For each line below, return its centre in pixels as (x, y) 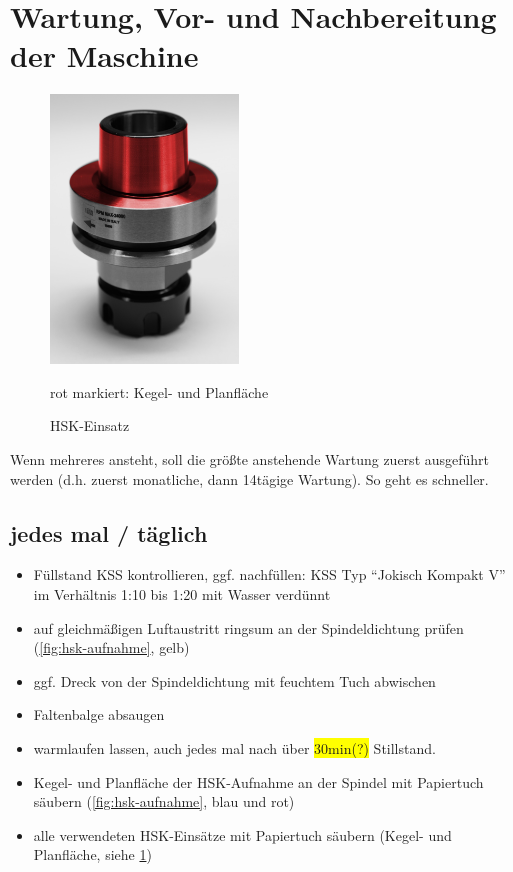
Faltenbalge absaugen (99, 714)
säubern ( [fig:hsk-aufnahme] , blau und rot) (164, 801)
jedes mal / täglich (109, 532)
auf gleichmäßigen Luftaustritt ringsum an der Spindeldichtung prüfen (248, 627)
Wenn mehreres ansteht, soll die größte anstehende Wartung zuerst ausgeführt (250, 458)
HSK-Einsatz (90, 425)
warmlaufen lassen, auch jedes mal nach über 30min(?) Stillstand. (234, 747)
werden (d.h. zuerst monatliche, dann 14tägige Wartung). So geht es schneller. (249, 478)
